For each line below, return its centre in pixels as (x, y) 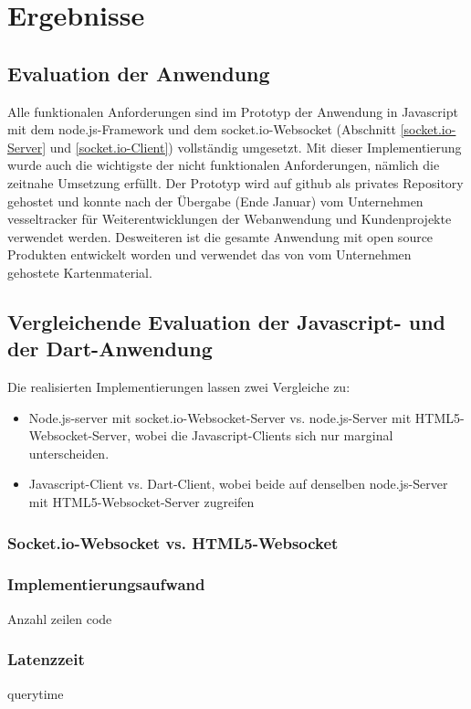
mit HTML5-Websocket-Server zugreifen (141, 502)
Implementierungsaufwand (106, 584)
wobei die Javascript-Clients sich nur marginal (264, 435)
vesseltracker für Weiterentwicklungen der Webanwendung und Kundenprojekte (230, 219)
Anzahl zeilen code (60, 618)
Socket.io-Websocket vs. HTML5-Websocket (173, 542)
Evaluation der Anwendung (139, 73)
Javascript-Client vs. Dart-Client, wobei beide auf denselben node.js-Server (238, 484)
